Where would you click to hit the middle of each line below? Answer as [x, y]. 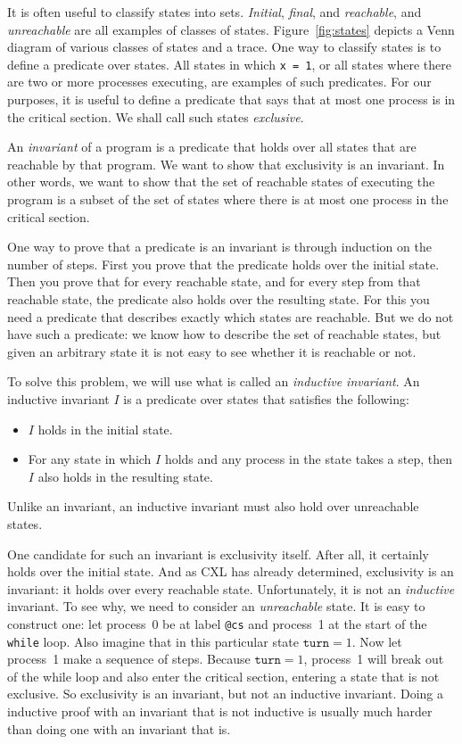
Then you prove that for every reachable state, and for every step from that [214, 281]
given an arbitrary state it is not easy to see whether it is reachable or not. [212, 351]
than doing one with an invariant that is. [119, 728]
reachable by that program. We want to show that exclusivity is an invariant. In [226, 164]
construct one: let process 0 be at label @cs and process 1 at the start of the [217, 623]
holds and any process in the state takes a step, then [308, 459]
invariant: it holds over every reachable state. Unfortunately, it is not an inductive [231, 588]
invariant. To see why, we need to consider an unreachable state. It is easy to [216, 606]
